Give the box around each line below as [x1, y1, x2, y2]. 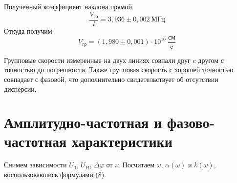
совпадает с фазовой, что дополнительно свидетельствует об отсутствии [4, 74, 218, 84]
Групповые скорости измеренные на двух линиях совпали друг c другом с [4, 55, 224, 65]
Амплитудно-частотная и [4, 112, 162, 132]
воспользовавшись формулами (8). [4, 169, 107, 180]
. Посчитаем [118, 160, 155, 170]
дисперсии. [4, 83, 37, 94]
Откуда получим [4, 26, 52, 36]
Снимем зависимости [4, 160, 67, 170]
